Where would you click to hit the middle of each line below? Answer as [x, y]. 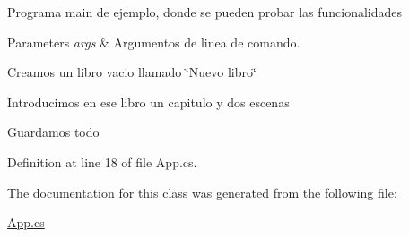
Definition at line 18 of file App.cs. [102, 161]
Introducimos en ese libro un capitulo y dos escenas [148, 102]
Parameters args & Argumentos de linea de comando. [154, 42]
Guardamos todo [53, 132]
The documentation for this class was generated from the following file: [202, 192]
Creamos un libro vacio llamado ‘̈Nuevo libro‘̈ [132, 72]
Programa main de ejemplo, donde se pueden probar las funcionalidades [205, 12]
